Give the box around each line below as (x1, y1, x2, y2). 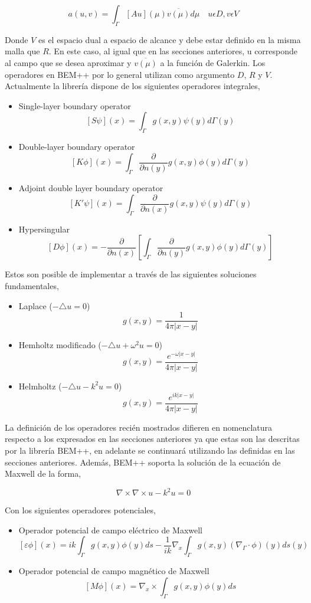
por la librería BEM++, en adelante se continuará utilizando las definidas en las (5, 444, 295, 456)
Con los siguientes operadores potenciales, (5, 504, 156, 516)
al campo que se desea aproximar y (5, 56, 132, 68)
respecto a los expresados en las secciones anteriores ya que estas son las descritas (5, 432, 300, 445)
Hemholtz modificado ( (18, 339, 102, 351)
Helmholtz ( (18, 379, 62, 392)
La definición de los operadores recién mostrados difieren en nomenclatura (5, 421, 273, 433)
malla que (5, 45, 40, 57)
